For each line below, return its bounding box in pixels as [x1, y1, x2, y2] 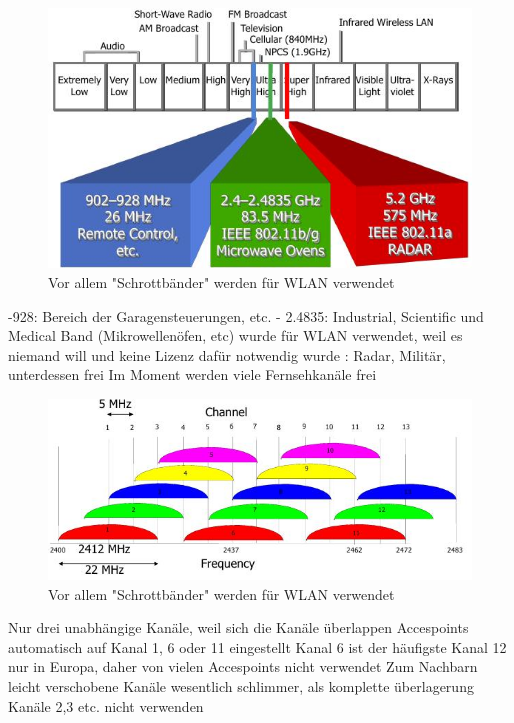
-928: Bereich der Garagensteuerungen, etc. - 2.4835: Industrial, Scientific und [8, 305, 484, 326]
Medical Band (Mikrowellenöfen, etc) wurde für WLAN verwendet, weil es [8, 325, 463, 346]
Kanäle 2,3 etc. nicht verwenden [8, 695, 204, 716]
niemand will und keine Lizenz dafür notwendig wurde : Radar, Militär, [8, 344, 446, 365]
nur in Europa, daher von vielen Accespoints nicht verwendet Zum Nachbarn [8, 656, 478, 677]
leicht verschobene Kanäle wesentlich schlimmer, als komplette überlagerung [8, 676, 474, 696]
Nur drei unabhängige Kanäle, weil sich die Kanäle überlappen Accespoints [8, 617, 469, 638]
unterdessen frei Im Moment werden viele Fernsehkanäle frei [8, 364, 377, 385]
